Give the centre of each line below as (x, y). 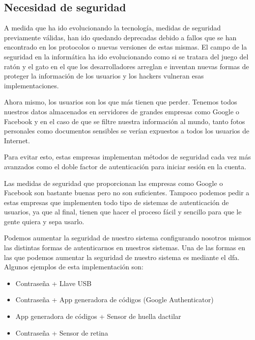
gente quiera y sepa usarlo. (44, 221)
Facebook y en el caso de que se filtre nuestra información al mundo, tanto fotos (125, 121)
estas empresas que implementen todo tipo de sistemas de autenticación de (116, 202)
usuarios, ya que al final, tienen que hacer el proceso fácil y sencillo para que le (123, 212)
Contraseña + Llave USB (54, 283)
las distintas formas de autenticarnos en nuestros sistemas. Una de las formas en (125, 248)
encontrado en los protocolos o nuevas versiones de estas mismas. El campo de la (126, 47)
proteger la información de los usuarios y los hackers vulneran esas (104, 76)
